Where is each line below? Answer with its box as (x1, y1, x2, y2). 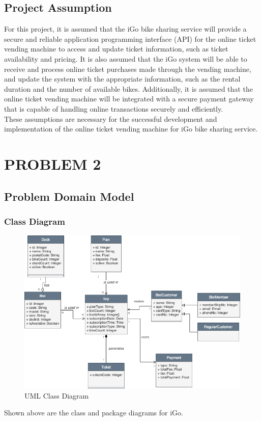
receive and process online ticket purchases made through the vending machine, (4, 63, 251, 74)
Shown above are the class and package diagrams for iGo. (4, 407, 183, 418)
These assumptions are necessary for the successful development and (4, 113, 217, 124)
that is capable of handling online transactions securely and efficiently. (4, 103, 223, 114)
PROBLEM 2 (4, 153, 101, 174)
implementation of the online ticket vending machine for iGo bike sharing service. (4, 123, 258, 134)
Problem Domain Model (4, 188, 134, 204)
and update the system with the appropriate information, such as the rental (4, 73, 241, 84)
